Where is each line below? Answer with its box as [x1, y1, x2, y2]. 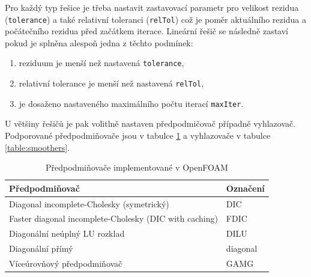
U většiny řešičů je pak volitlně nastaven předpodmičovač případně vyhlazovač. [5, 117, 296, 130]
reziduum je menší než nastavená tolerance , [19, 56, 184, 69]
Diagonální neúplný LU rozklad [9, 227, 125, 240]
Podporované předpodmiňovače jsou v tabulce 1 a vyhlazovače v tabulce [5, 129, 271, 141]
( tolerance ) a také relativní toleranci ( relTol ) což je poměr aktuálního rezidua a [5, 13, 306, 25]
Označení [226, 181, 265, 194]
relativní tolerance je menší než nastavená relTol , [19, 77, 204, 90]
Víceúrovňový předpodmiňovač [9, 257, 122, 269]
